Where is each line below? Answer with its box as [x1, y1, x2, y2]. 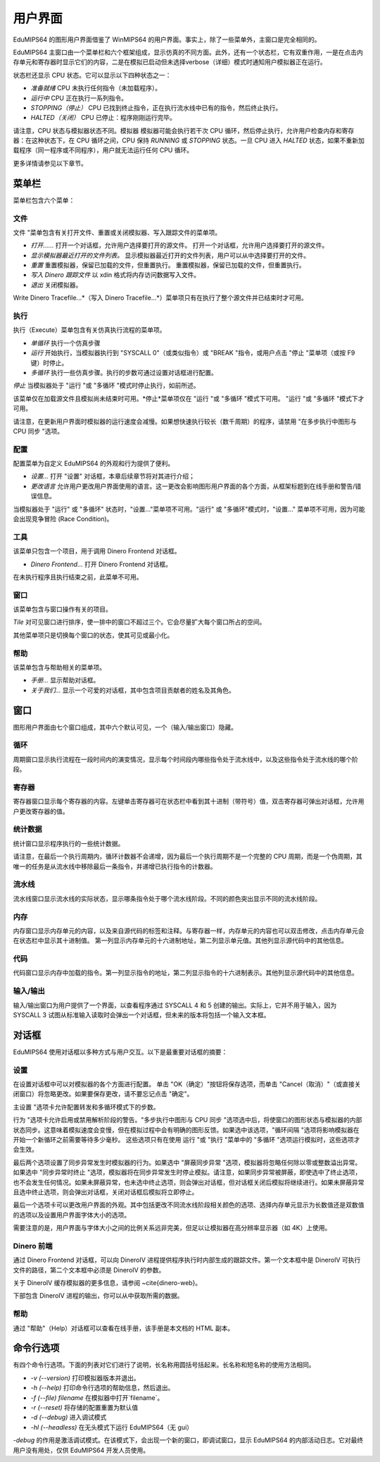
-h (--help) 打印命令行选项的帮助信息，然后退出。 [30, 1384, 175, 1392]
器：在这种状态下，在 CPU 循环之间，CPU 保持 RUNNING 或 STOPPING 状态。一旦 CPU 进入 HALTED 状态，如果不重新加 [13, 136, 365, 145]
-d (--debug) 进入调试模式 [30, 1413, 107, 1422]
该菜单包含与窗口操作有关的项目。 [13, 605, 112, 613]
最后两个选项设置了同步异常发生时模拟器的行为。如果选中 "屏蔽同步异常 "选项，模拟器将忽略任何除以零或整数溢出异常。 [13, 1158, 362, 1167]
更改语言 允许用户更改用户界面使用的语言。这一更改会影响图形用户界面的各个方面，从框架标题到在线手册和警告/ [30, 481, 355, 490]
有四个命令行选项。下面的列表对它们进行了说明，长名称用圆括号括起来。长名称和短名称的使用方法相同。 [13, 1360, 315, 1369]
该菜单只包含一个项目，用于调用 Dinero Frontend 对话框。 [13, 547, 181, 555]
